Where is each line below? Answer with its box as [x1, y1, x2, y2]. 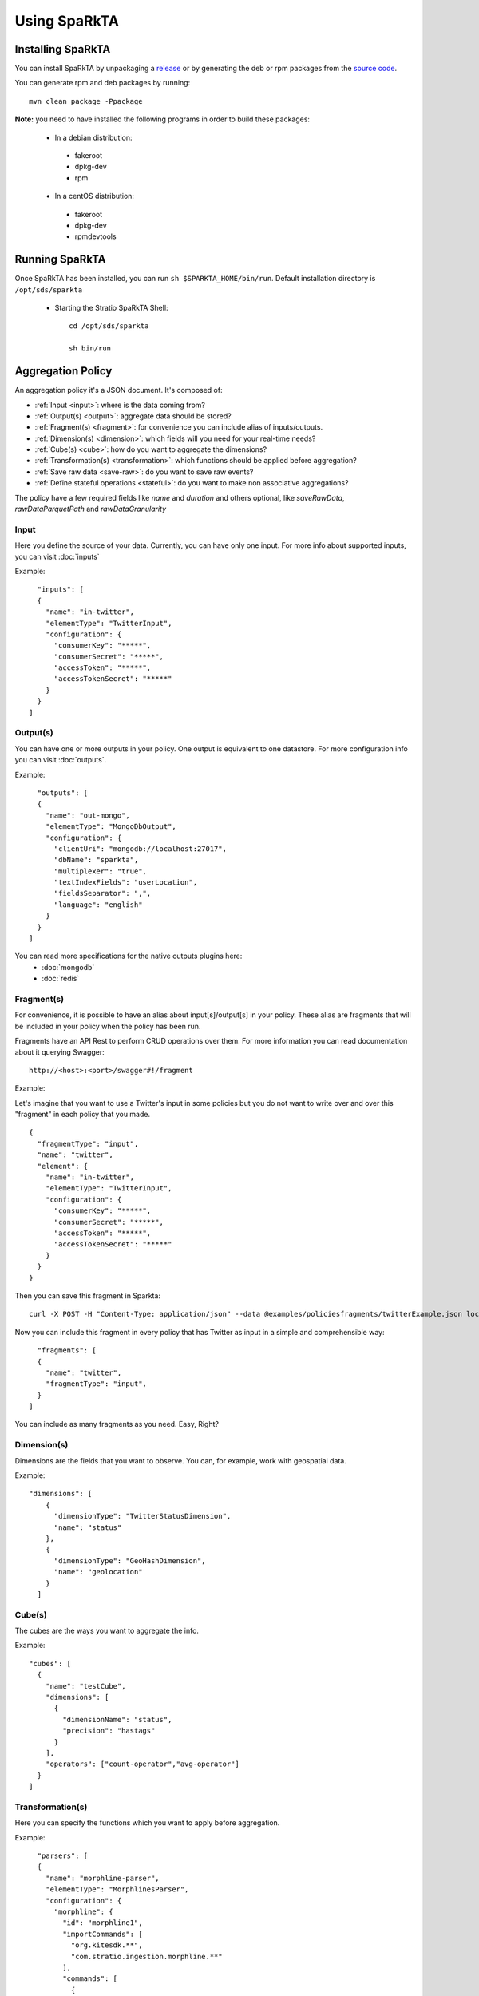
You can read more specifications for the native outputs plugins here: [14, 951, 243, 961]
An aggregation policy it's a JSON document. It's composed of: [14, 386, 223, 395]
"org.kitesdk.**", [70, 1941, 143, 1950]
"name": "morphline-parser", [45, 1873, 160, 1883]
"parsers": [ [37, 1851, 89, 1860]
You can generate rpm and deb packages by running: [14, 78, 191, 88]
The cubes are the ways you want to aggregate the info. [14, 1626, 200, 1636]
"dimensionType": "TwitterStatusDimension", [53, 1511, 232, 1521]
